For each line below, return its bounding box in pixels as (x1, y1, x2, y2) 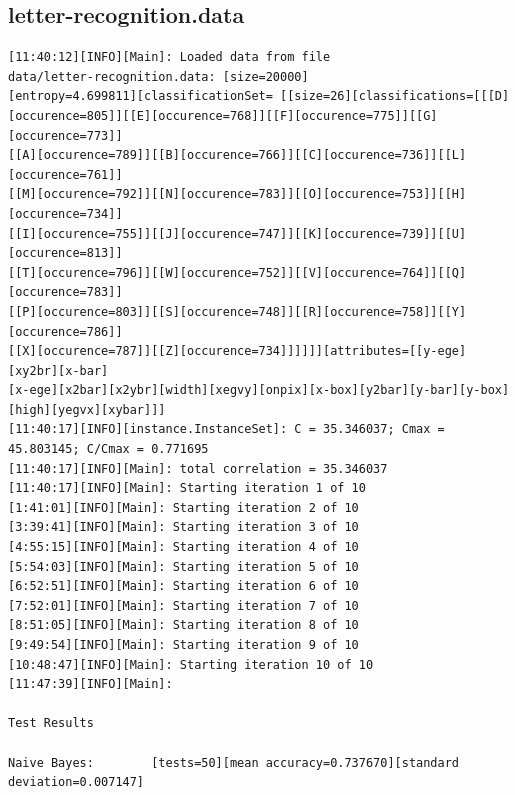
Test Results (8, 716, 94, 731)
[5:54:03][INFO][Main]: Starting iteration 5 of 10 (8, 559, 359, 574)
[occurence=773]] (8, 128, 123, 143)
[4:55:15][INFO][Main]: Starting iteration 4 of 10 (8, 540, 359, 555)
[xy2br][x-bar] (8, 363, 109, 378)
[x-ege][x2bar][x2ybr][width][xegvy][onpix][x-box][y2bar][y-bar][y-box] (8, 383, 510, 398)
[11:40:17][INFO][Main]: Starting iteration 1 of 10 (8, 481, 366, 496)
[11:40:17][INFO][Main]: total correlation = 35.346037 (8, 461, 388, 476)
